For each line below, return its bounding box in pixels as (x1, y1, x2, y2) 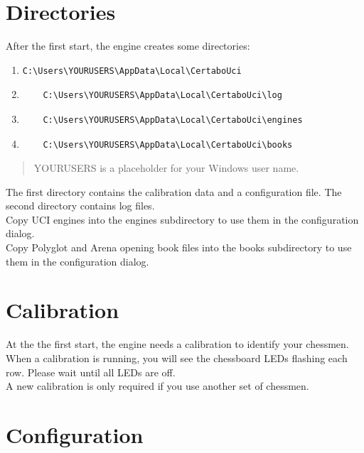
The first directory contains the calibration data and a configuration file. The (6, 184, 342, 199)
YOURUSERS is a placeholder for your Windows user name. (33, 160, 299, 175)
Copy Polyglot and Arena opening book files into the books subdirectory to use (6, 240, 352, 255)
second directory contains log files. (6, 198, 155, 213)
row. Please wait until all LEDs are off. (6, 364, 176, 379)
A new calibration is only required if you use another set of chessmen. (6, 378, 309, 393)
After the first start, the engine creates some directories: (6, 38, 250, 53)
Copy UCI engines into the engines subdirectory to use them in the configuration (6, 212, 359, 226)
